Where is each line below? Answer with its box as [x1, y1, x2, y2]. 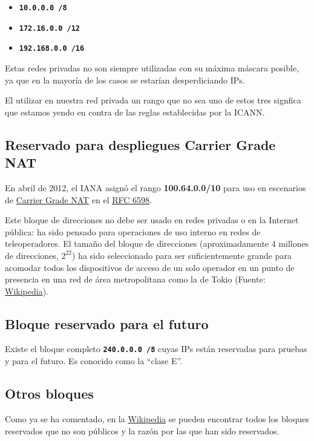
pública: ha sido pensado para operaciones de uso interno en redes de [5, 225, 261, 238]
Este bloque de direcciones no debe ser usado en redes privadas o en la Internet [5, 214, 299, 226]
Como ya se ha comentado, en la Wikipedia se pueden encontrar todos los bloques [5, 412, 309, 425]
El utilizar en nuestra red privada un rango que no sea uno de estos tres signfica [5, 94, 301, 106]
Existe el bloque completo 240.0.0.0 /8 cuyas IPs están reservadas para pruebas [5, 342, 307, 355]
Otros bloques [5, 384, 94, 403]
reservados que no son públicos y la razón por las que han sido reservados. [5, 424, 280, 437]
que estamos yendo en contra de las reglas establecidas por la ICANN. [5, 105, 265, 118]
